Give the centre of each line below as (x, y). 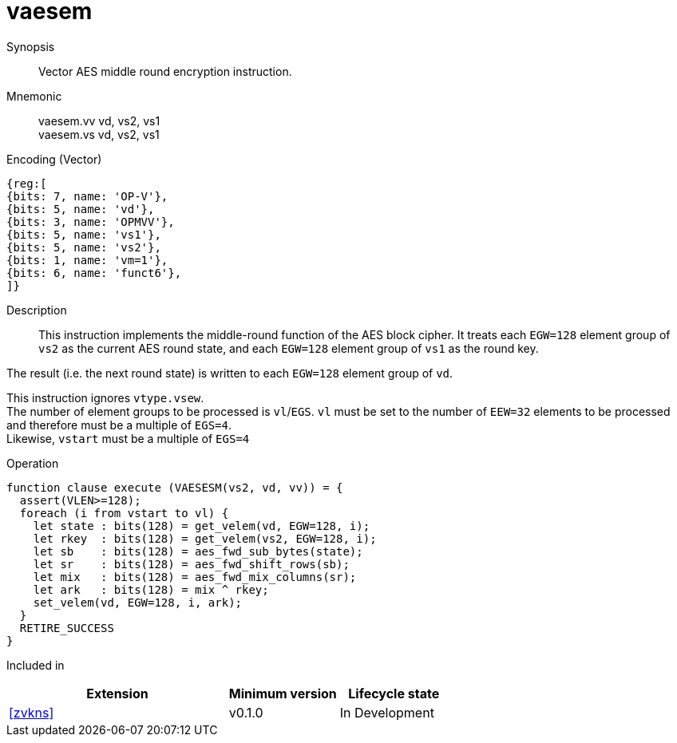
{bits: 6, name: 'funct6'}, (94, 273)
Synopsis (31, 46)
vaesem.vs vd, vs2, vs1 (99, 134)
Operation (33, 463)
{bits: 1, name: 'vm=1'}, (87, 260)
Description (37, 310)
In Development (387, 712)
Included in (36, 665)
